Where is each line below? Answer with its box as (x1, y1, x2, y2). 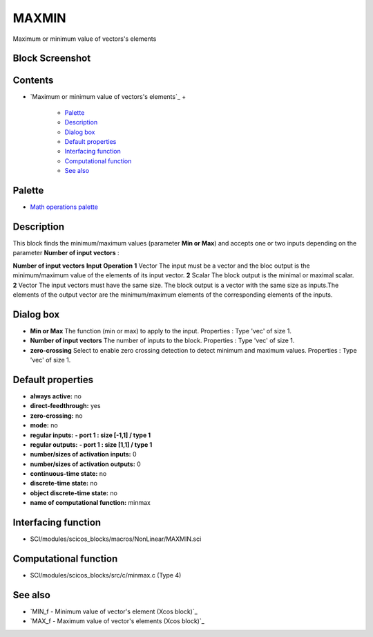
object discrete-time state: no (30, 488, 117, 497)
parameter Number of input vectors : (12, 249, 120, 257)
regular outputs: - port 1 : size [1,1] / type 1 (30, 440, 153, 449)
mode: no (30, 421, 58, 430)
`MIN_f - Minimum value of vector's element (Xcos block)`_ (30, 607, 198, 616)
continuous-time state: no (30, 470, 107, 478)
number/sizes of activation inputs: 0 (30, 450, 137, 459)
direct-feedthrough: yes (30, 402, 101, 410)
